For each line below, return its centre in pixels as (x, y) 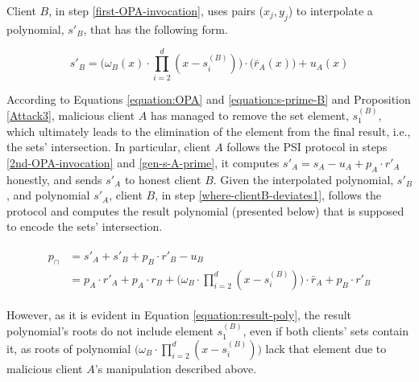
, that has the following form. (156, 29)
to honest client (163, 179)
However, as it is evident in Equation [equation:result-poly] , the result (179, 314)
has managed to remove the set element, (249, 115)
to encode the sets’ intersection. (85, 226)
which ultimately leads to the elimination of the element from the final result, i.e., (209, 131)
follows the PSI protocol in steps (307, 147)
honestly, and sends (54, 179)
